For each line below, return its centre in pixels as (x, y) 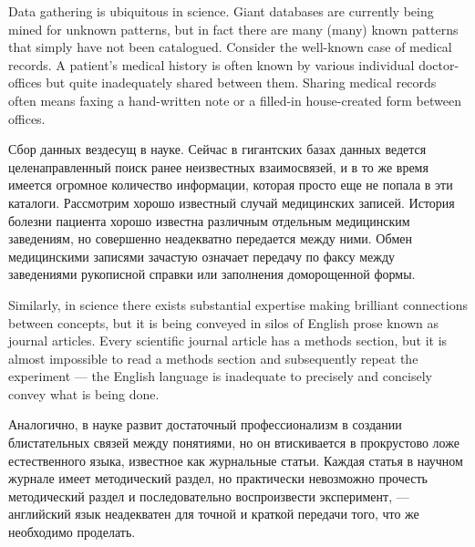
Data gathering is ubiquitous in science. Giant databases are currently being (221, 11)
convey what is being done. (84, 393)
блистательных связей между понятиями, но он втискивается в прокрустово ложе (234, 443)
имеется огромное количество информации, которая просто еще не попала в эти (231, 185)
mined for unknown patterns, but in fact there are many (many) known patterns (233, 29)
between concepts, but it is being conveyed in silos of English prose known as (224, 322)
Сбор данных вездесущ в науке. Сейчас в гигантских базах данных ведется (217, 149)
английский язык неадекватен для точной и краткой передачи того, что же (214, 514)
